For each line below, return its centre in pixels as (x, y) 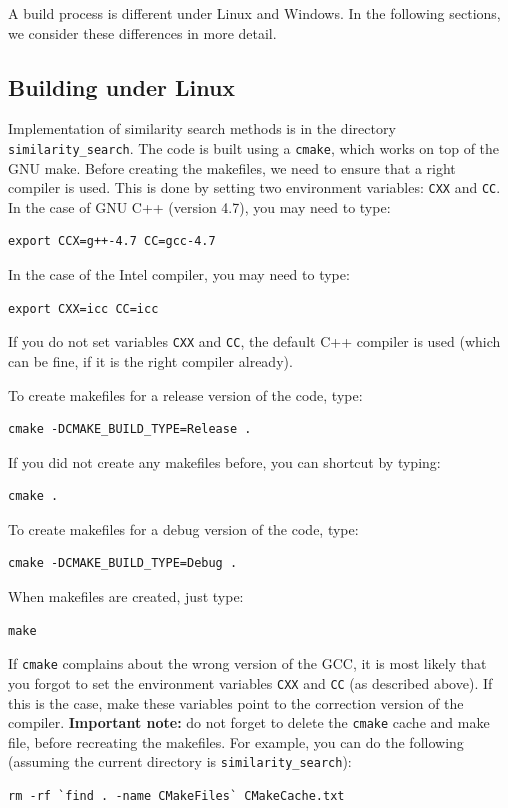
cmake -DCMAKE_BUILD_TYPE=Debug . (123, 563)
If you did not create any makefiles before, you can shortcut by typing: (224, 461)
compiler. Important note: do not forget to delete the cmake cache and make (249, 722)
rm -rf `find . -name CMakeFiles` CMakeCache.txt (176, 796)
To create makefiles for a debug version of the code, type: (183, 528)
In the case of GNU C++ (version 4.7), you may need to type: (199, 206)
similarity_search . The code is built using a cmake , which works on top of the (254, 147)
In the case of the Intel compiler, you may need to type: (179, 274)
